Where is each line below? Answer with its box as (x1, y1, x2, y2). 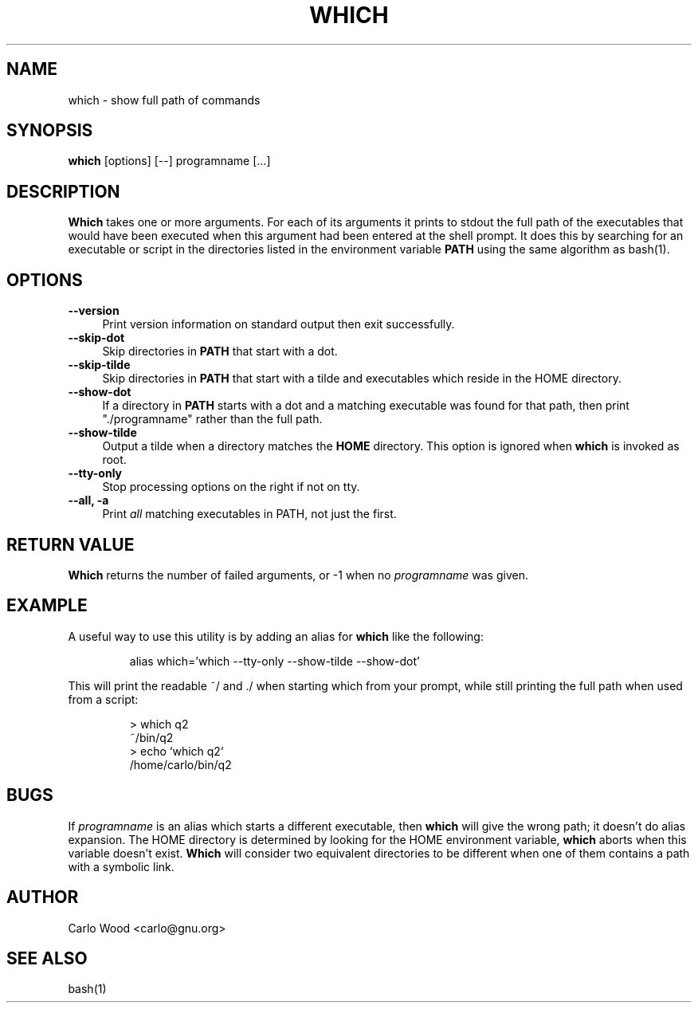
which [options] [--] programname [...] (68, 154, 271, 168)
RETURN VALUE (6, 534, 135, 555)
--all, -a (68, 493, 109, 508)
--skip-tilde (68, 358, 131, 372)
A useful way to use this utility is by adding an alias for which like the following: (68, 629, 484, 643)
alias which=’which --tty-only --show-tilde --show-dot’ (129, 654, 420, 668)
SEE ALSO (6, 948, 88, 968)
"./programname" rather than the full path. (102, 412, 323, 426)
